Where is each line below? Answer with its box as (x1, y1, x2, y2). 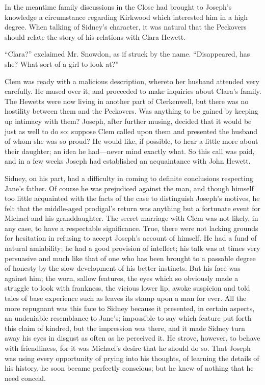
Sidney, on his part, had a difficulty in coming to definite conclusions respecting (5, 172, 253, 183)
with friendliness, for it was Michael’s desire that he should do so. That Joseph (5, 343, 251, 353)
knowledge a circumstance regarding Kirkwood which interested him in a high (5, 11, 248, 22)
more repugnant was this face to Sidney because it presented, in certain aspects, (5, 302, 255, 313)
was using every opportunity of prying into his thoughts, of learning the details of (5, 352, 259, 363)
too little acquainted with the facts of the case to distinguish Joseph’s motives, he (5, 193, 260, 203)
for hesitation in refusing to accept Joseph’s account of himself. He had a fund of (5, 233, 257, 243)
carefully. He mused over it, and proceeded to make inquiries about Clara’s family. (5, 86, 261, 96)
